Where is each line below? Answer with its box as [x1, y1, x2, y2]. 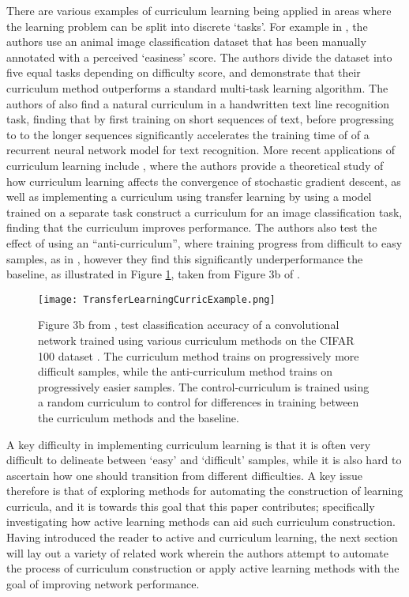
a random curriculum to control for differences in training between [38, 394, 359, 410]
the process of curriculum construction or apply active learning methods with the [6, 560, 400, 576]
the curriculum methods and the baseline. [38, 409, 239, 425]
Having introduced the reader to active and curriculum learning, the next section [6, 529, 398, 546]
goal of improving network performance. [6, 575, 200, 591]
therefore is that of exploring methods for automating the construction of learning [6, 482, 403, 499]
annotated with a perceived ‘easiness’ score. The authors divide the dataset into [6, 48, 392, 65]
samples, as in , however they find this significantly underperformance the [6, 250, 363, 266]
